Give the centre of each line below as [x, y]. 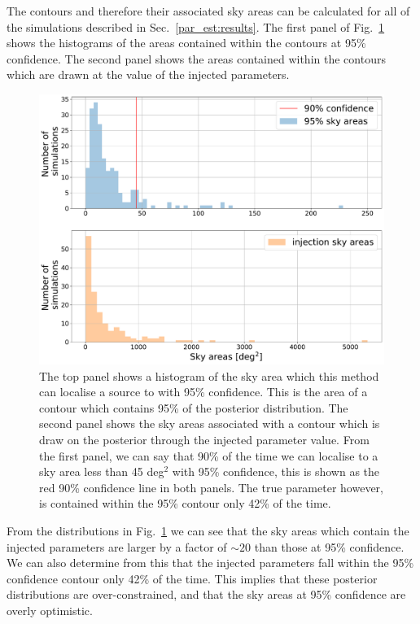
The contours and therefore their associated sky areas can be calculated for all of [208, 11]
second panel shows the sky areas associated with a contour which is [210, 423]
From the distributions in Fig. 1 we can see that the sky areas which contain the [208, 530]
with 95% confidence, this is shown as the [276, 471]
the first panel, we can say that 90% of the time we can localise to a [209, 455]
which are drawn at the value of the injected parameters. [148, 74]
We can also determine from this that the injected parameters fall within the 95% [210, 563]
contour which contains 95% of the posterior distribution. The [194, 407]
